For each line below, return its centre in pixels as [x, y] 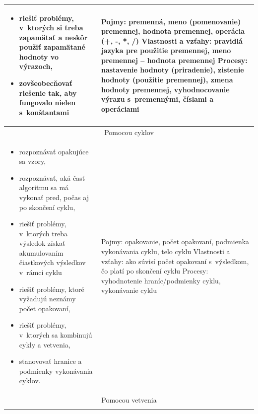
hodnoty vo [39, 56]
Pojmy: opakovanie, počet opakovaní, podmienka [175, 241]
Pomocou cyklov [129, 132]
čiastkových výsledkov [52, 262]
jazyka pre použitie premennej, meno [166, 50]
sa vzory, [32, 161]
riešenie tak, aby [48, 93]
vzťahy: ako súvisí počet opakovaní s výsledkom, [175, 261]
